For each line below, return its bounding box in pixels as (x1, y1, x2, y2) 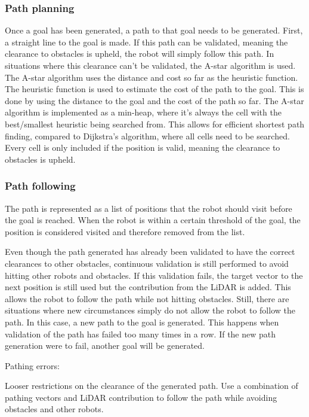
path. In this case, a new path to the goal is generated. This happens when (5, 315, 279, 328)
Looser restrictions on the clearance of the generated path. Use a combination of (5, 379, 298, 392)
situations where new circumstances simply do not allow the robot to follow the (5, 304, 295, 316)
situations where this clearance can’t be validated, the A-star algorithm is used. (5, 59, 296, 71)
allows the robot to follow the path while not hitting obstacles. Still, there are (5, 292, 289, 305)
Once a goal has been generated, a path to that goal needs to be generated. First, (5, 24, 303, 36)
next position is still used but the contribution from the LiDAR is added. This (5, 281, 291, 293)
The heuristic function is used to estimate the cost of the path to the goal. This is (5, 83, 304, 95)
